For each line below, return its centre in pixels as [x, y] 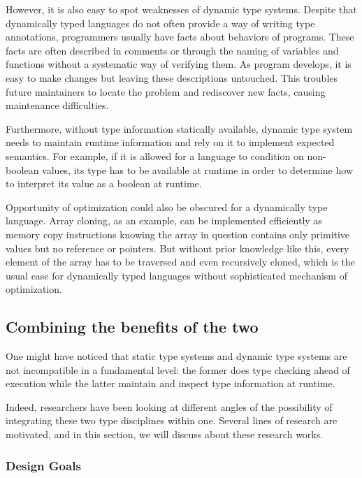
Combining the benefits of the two [132, 327]
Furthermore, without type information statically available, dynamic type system [179, 128]
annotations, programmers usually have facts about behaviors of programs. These [180, 37]
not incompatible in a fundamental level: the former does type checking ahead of [178, 369]
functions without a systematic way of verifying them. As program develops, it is [179, 64]
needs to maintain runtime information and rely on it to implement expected [170, 142]
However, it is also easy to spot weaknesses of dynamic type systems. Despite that [181, 9]
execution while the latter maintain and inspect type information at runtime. [171, 383]
